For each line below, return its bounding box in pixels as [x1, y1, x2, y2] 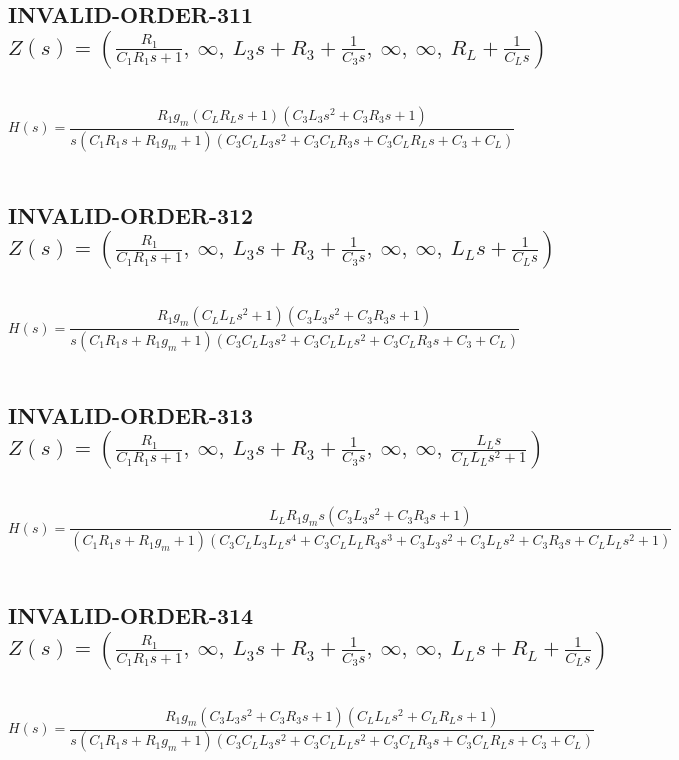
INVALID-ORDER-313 [8, 399, 254, 430]
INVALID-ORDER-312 [8, 199, 254, 230]
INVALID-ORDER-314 [8, 600, 254, 631]
